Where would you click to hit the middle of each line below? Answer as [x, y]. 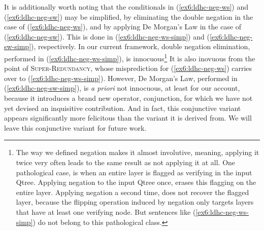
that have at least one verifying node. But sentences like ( [106, 211]
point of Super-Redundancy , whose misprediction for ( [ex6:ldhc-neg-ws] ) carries [128, 68]
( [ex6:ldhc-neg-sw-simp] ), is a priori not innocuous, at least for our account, [122, 88]
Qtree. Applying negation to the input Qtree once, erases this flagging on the [136, 182]
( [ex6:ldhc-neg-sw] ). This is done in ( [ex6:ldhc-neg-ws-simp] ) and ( [107, 36]
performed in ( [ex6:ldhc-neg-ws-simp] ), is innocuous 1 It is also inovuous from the [130, 57]
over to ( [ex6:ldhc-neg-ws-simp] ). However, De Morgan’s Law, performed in [121, 78]
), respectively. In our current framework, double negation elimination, [141, 46]
